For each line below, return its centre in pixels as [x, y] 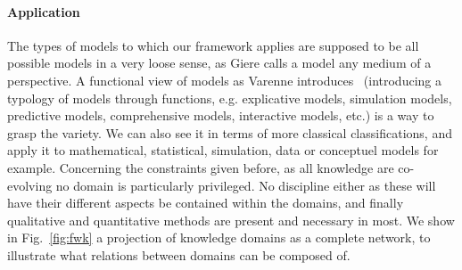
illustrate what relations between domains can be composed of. [179, 254]
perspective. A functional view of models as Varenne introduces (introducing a [224, 80]
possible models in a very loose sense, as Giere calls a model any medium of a [219, 63]
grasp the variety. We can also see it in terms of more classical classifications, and [230, 132]
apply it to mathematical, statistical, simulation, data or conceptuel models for [223, 150]
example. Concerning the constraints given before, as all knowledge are [201, 167]
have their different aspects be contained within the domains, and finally [206, 203]
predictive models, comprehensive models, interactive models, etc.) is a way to [221, 115]
